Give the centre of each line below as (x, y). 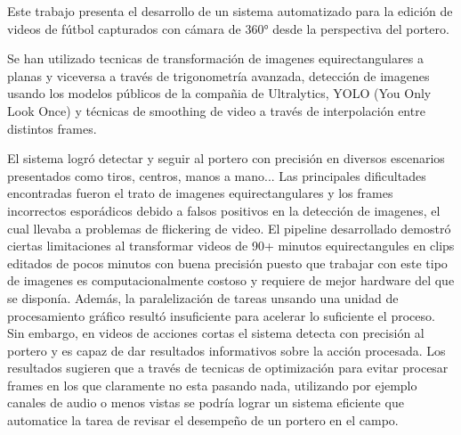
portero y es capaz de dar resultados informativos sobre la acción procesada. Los (226, 350)
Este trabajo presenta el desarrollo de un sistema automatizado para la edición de (230, 11)
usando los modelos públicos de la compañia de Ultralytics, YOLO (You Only (219, 93)
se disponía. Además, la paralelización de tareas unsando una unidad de (203, 297)
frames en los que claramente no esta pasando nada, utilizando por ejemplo (212, 385)
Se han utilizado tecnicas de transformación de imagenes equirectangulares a (215, 58)
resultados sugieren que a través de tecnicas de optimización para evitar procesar (228, 368)
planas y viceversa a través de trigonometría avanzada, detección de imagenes (218, 75)
